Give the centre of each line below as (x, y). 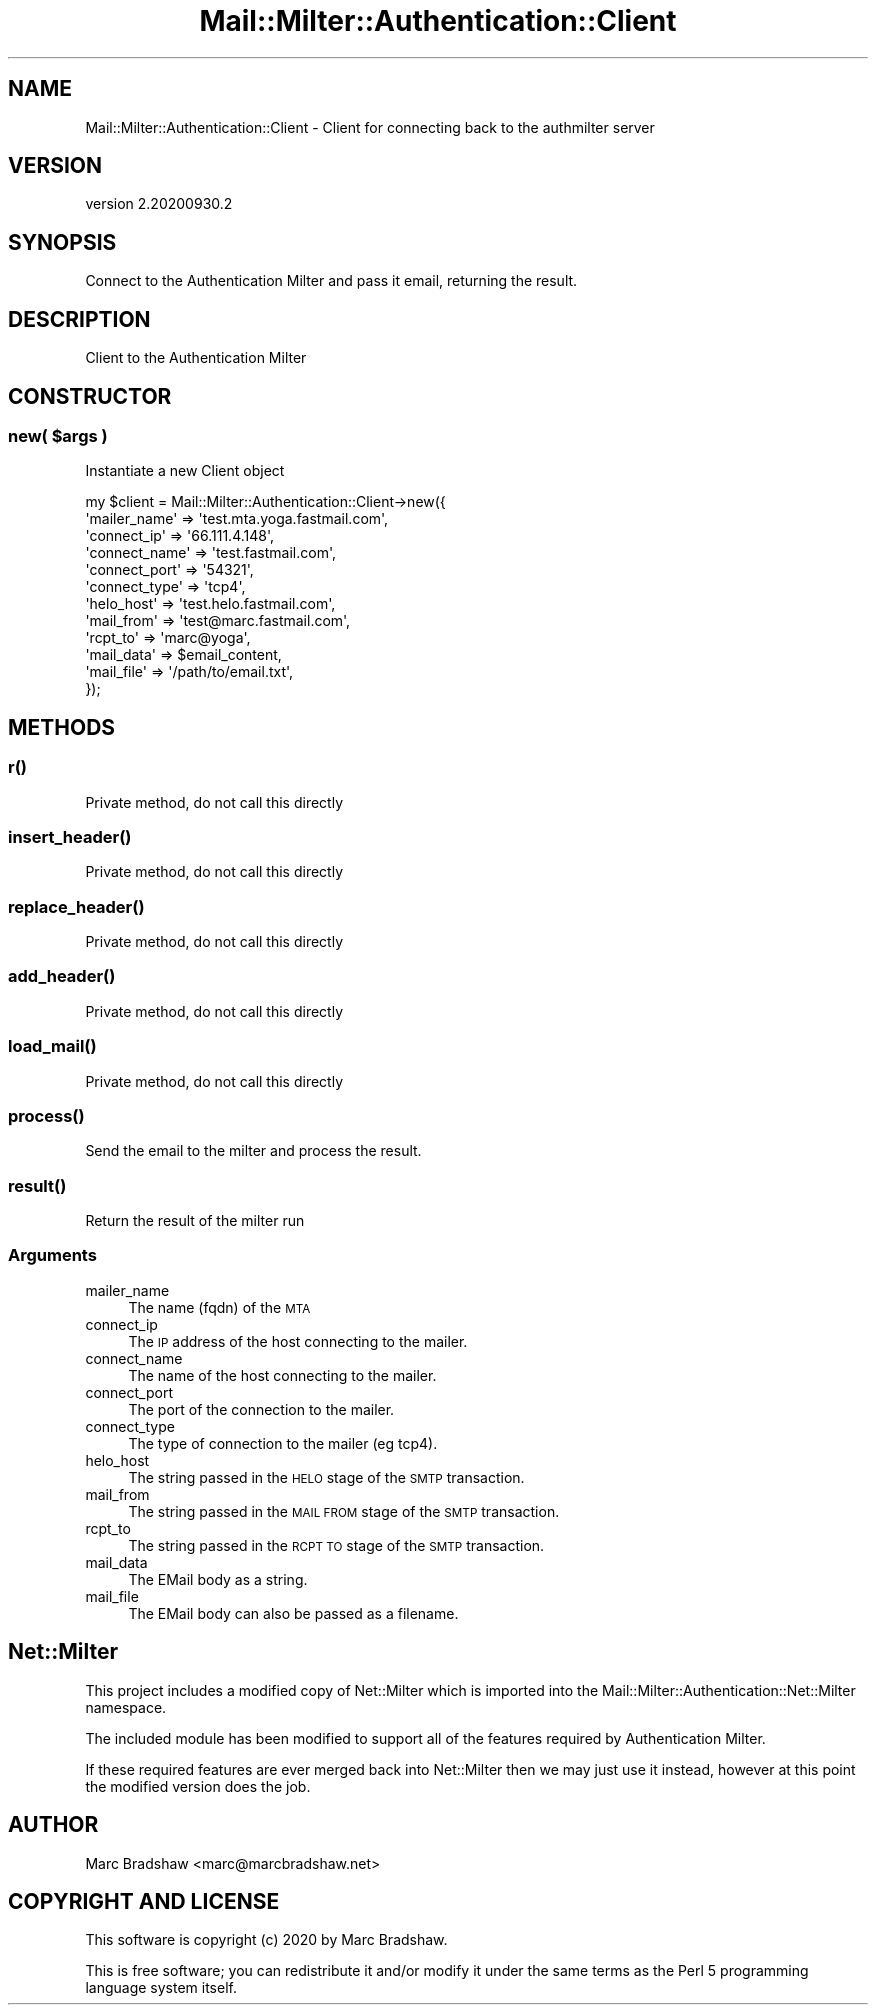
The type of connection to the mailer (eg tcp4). (283, 1443)
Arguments (52, 1255)
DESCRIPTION (79, 319)
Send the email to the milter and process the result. (253, 1151)
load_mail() (52, 1046)
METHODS (62, 727)
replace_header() (76, 906)
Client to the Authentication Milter (196, 358)
